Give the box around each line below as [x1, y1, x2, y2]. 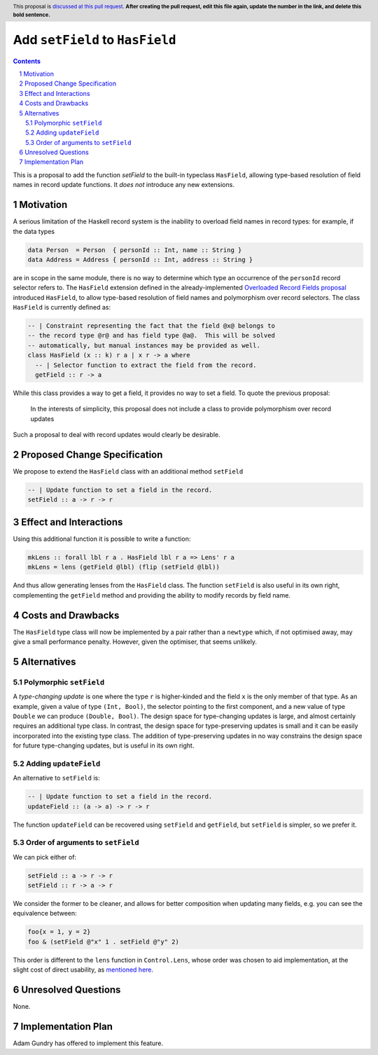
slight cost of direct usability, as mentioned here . [13, 965, 154, 974]
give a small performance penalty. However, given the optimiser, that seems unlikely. [13, 637, 257, 646]
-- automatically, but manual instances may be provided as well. [27, 341, 260, 350]
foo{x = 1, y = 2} [27, 928, 91, 936]
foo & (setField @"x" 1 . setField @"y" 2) [27, 937, 180, 946]
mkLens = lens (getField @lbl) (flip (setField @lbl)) [27, 563, 220, 571]
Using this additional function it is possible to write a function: [13, 535, 191, 543]
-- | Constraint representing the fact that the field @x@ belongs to [27, 322, 276, 330]
